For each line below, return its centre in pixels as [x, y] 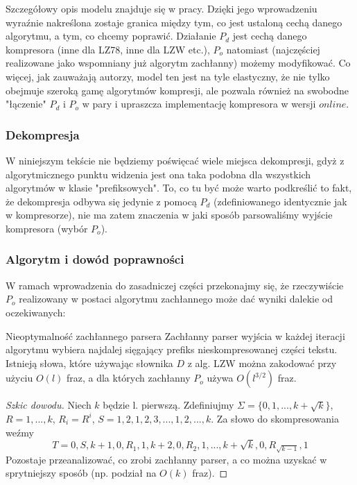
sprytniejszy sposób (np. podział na [81, 473]
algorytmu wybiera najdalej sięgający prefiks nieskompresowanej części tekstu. [172, 349]
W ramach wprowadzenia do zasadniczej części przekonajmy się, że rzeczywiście [175, 285]
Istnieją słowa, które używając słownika [89, 363]
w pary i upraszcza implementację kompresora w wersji [199, 104]
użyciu [19, 378]
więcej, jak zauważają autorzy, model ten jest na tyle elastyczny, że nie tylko [168, 76]
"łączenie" [26, 104]
